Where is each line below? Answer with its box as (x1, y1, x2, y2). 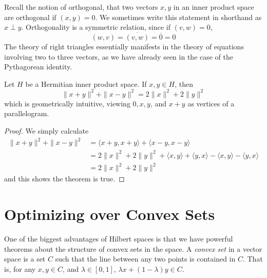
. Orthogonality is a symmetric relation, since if (21, 22, 171, 32)
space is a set (4, 253, 46, 264)
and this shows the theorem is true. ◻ (4, 173, 125, 184)
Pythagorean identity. (4, 61, 72, 72)
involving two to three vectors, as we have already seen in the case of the (4, 51, 234, 62)
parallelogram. (4, 108, 49, 119)
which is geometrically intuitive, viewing (4, 98, 130, 108)
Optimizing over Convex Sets (4, 203, 215, 225)
